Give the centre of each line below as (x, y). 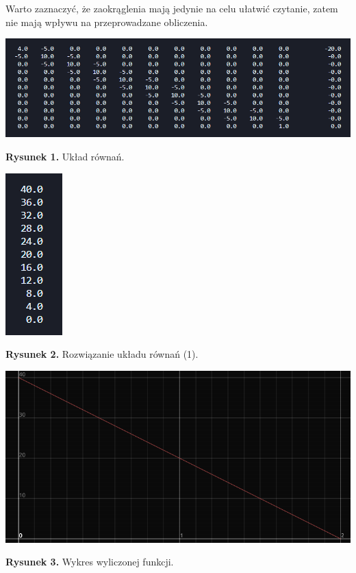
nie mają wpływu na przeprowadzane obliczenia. (107, 22)
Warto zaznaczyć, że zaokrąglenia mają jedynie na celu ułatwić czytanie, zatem (172, 8)
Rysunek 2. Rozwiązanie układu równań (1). (102, 354)
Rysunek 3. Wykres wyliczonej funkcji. (90, 562)
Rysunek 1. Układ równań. (65, 156)
